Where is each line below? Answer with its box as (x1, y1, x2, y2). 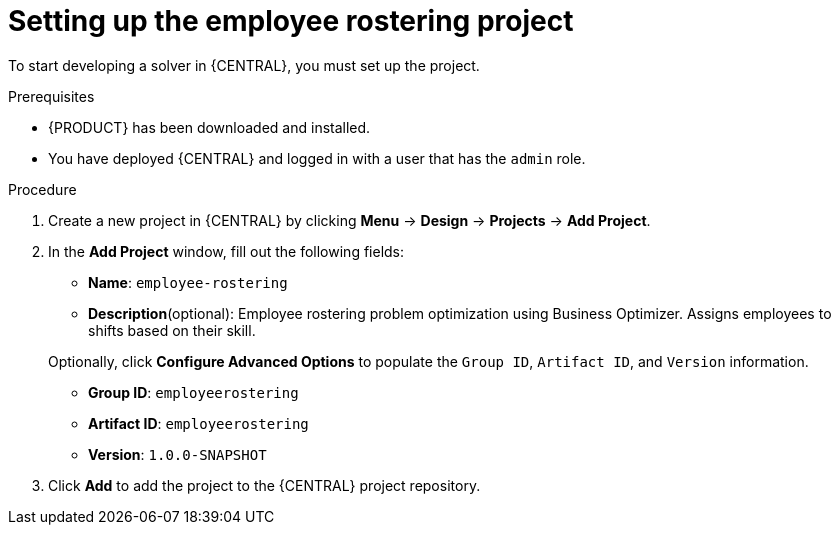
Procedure (8, 180, 77, 198)
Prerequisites (8, 87, 95, 105)
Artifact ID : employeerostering (88, 414, 309, 432)
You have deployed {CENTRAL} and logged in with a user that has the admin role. (48, 149, 586, 167)
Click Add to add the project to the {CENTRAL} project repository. (48, 476, 481, 494)
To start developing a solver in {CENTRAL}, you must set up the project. (8, 56, 480, 74)
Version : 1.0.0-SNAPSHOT (88, 445, 267, 463)
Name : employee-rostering (88, 273, 288, 291)
